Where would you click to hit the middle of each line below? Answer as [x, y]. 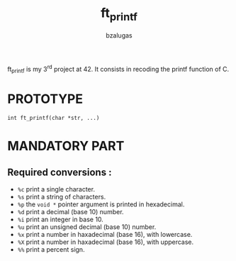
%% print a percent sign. [51, 249]
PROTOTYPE [45, 99]
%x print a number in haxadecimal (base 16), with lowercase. [105, 234]
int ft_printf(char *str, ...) [54, 118]
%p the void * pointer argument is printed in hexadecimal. [101, 204]
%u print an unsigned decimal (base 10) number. [87, 227]
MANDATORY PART [66, 146]
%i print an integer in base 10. [61, 219]
